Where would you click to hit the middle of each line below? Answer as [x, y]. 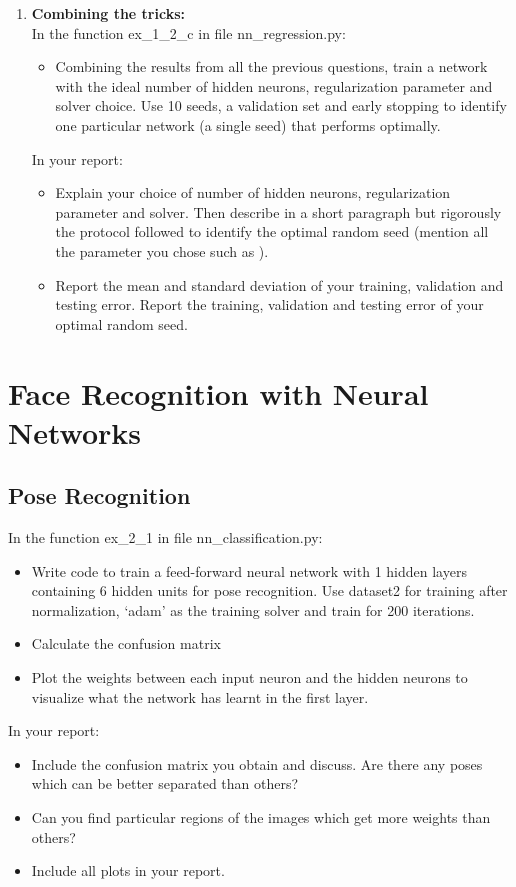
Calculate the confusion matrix [126, 643]
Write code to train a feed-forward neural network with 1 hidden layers [249, 570]
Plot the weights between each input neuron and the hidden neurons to [249, 677]
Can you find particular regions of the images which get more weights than [261, 817]
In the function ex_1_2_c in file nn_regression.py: [188, 32]
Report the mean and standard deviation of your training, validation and [279, 284]
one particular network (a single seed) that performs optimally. [248, 124]
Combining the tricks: [108, 13]
